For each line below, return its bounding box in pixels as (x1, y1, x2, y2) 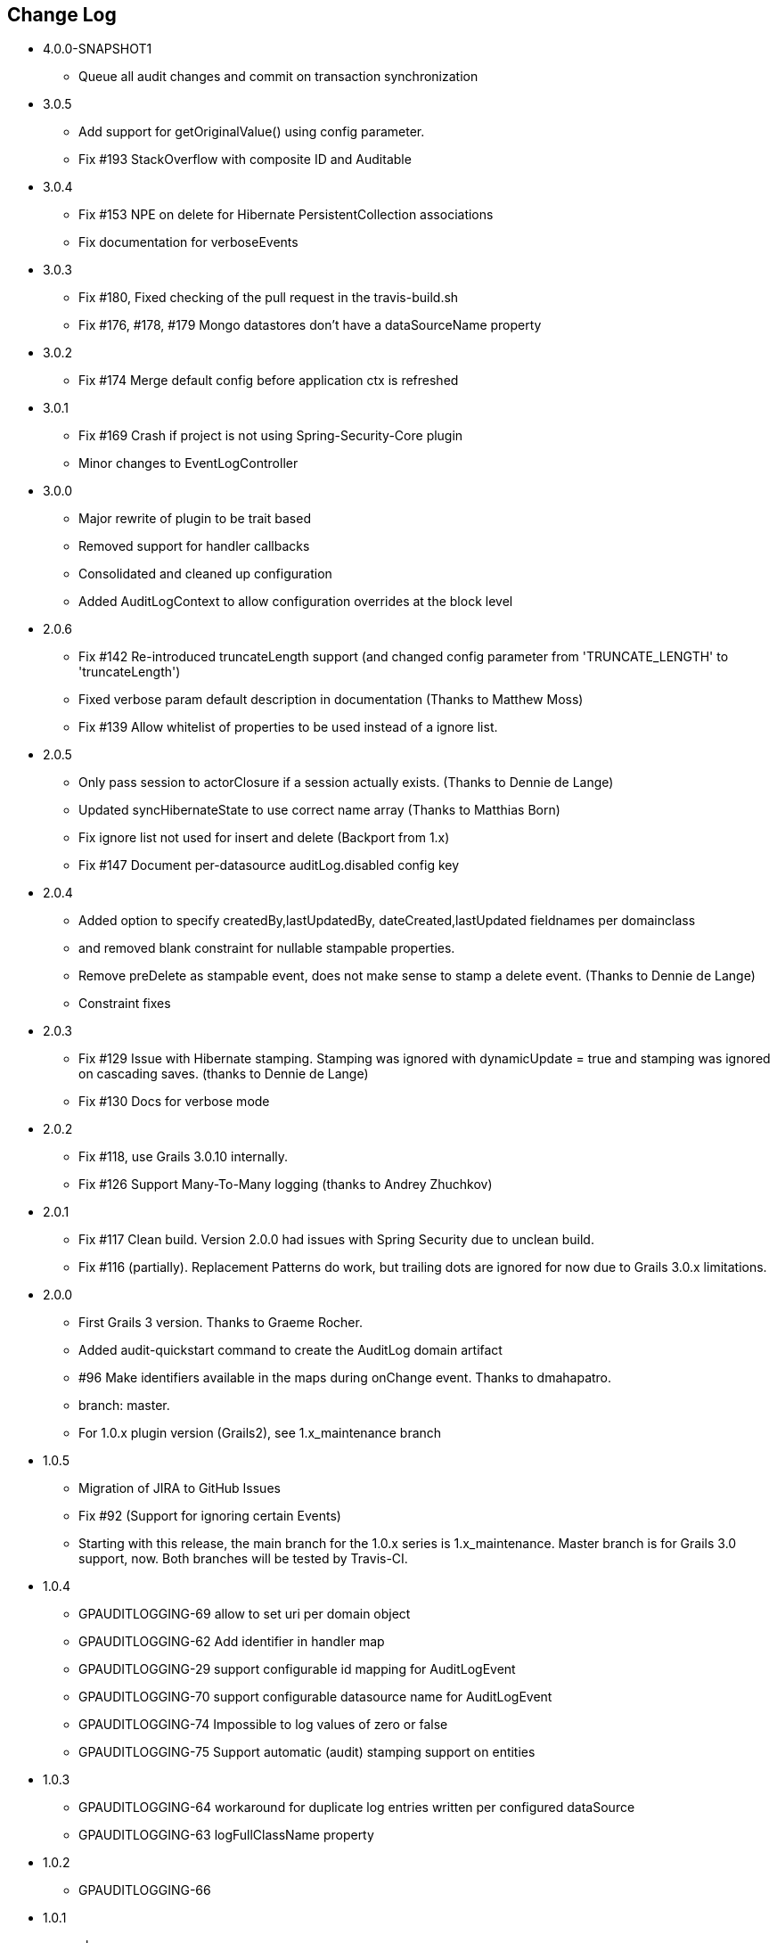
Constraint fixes (78, 996, 171, 1012)
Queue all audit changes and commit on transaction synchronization (78, 69, 478, 85)
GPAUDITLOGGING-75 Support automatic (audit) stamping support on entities (78, 1744, 536, 1760)
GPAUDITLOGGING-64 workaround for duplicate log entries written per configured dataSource (78, 1800, 635, 1816)
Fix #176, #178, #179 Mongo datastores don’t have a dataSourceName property (78, 317, 542, 333)
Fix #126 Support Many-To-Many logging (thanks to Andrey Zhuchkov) (78, 1176, 493, 1193)
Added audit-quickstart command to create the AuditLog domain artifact (78, 1342, 503, 1358)
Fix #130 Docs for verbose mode (78, 1094, 270, 1110)
